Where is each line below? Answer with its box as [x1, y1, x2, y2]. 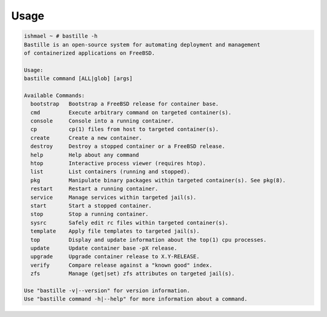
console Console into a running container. [30, 118, 174, 124]
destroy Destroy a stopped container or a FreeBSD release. [30, 143, 225, 150]
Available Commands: [24, 92, 85, 99]
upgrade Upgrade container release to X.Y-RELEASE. [30, 253, 200, 260]
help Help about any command [30, 152, 139, 158]
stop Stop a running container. [30, 211, 149, 218]
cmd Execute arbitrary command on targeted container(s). [30, 109, 232, 116]
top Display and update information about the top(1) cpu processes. [30, 236, 267, 243]
